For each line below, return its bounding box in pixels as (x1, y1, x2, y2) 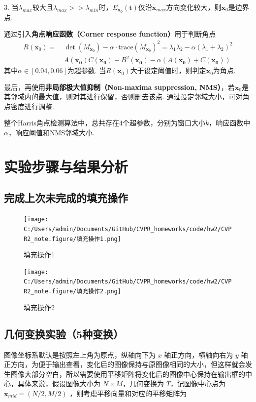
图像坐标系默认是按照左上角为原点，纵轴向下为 (4, 349, 156, 360)
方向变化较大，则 (166, 2, 222, 12)
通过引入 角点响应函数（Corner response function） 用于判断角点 (4, 29, 216, 39)
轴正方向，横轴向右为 (164, 349, 233, 360)
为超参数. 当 (67, 65, 106, 76)
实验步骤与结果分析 (4, 156, 128, 176)
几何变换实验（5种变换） (4, 326, 124, 341)
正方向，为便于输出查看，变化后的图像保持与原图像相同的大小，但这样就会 (4, 359, 245, 369)
